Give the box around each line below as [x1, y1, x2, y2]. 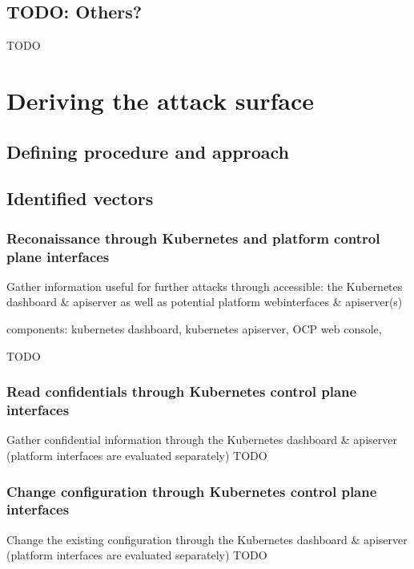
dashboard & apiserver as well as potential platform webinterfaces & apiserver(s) [6, 293, 403, 310]
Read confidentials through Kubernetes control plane [6, 381, 357, 402]
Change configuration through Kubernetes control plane [6, 481, 377, 501]
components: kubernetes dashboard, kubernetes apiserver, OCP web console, [6, 321, 382, 337]
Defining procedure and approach [6, 139, 289, 163]
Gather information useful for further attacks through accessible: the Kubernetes [6, 277, 403, 294]
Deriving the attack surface [6, 83, 315, 116]
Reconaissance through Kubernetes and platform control [6, 228, 380, 248]
